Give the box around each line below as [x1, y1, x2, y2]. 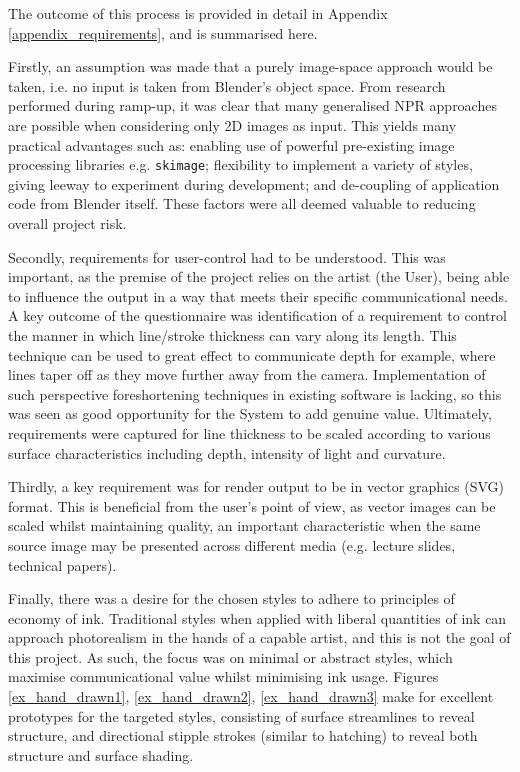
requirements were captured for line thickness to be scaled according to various [8, 422, 491, 443]
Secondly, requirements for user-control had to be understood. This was [8, 246, 446, 267]
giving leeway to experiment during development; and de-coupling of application [8, 173, 500, 194]
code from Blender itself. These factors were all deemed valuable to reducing [8, 193, 476, 214]
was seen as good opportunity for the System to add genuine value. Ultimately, [8, 403, 492, 424]
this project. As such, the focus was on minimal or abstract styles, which [8, 646, 453, 667]
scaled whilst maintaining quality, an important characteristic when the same [8, 515, 481, 536]
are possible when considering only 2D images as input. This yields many [8, 114, 457, 135]
